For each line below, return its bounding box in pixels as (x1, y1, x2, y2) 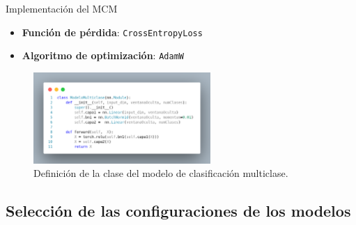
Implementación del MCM (6, 1, 118, 15)
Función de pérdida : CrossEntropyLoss (22, 24, 203, 39)
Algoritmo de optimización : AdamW (22, 48, 184, 63)
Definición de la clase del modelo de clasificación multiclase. (33, 166, 288, 180)
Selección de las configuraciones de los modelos (6, 200, 351, 222)
